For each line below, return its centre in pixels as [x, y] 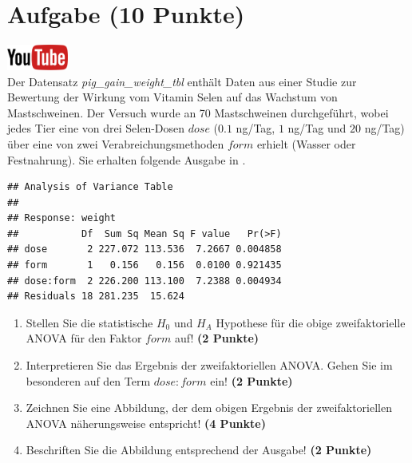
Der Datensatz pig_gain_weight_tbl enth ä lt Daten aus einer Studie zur [182, 81]
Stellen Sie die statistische [89, 322]
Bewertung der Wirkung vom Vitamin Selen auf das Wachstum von [172, 97]
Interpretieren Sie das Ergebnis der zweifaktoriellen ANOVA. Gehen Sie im [209, 365]
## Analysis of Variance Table [90, 187]
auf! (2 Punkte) [217, 338]
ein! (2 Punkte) [252, 380]
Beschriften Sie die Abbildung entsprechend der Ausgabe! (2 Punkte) [199, 450]
